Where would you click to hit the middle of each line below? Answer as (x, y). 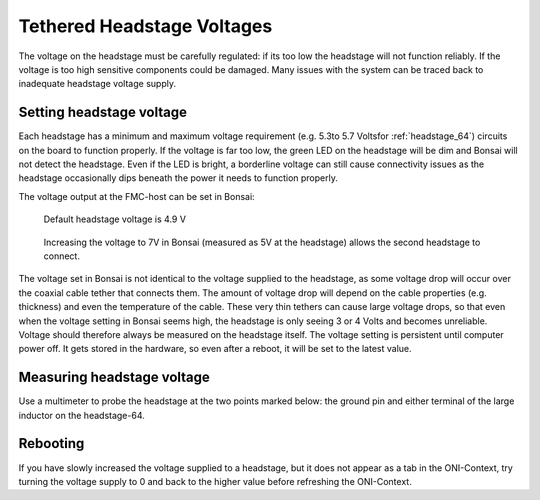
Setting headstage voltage (102, 112)
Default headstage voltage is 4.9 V (115, 219)
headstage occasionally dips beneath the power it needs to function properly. (178, 178)
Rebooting (51, 443)
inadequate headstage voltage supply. (97, 84)
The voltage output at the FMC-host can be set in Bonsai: (136, 196)
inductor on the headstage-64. (81, 415)
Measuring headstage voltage (114, 377)
